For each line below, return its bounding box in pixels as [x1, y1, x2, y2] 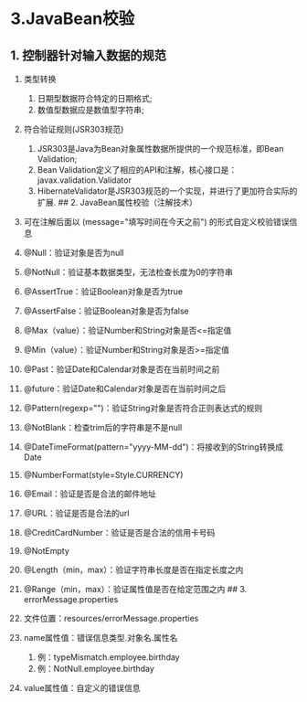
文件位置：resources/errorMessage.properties [23, 613, 199, 623]
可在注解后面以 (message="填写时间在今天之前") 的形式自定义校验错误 [23, 217, 291, 227]
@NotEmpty [23, 546, 69, 556]
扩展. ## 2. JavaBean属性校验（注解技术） [37, 197, 197, 207]
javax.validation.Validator [37, 175, 132, 186]
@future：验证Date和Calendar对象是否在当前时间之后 [23, 383, 227, 394]
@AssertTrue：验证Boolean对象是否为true [23, 286, 184, 297]
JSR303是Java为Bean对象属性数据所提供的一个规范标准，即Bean [37, 144, 284, 154]
